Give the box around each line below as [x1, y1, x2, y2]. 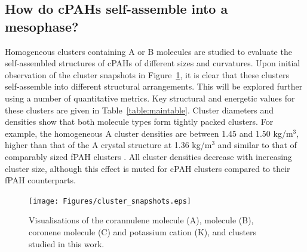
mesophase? [5, 17, 79, 35]
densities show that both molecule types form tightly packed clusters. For [5, 115, 274, 128]
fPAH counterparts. [5, 174, 76, 186]
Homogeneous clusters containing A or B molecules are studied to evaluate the [5, 45, 292, 57]
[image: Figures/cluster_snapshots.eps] [29, 196, 192, 205]
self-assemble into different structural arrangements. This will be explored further [5, 80, 303, 93]
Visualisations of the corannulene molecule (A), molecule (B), [29, 214, 254, 226]
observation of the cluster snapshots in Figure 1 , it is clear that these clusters [5, 68, 289, 81]
